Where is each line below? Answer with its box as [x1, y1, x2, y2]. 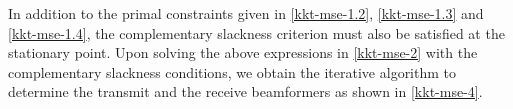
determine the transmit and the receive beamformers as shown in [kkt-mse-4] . [8, 81, 483, 102]
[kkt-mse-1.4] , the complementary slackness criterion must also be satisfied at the [8, 22, 505, 43]
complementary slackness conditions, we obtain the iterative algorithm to [8, 61, 457, 82]
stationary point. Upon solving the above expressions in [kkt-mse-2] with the [8, 42, 478, 63]
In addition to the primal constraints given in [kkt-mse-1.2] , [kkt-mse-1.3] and [8, 3, 484, 23]
